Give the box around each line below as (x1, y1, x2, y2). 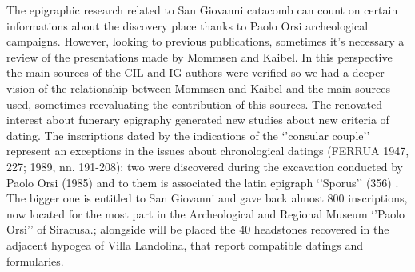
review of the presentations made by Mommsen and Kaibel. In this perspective (6, 48, 393, 65)
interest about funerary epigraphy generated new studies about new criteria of (6, 111, 389, 128)
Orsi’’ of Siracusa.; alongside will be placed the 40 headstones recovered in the (6, 221, 389, 238)
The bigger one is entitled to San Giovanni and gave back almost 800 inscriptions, (6, 190, 408, 206)
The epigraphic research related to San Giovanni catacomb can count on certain (6, 2, 398, 18)
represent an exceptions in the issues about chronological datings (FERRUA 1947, (6, 142, 409, 159)
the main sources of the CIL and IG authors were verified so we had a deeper (6, 64, 385, 81)
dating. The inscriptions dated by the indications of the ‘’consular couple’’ (6, 126, 370, 143)
